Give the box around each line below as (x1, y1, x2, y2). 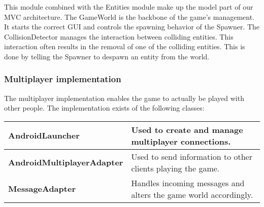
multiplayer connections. (131, 135, 231, 147)
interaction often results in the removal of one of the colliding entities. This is (4, 41, 245, 52)
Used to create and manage (131, 123, 243, 135)
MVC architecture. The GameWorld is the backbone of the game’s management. (4, 11, 255, 22)
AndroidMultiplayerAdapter (8, 156, 123, 168)
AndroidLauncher (8, 129, 80, 142)
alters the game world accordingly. (131, 188, 253, 200)
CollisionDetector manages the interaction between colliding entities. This (4, 31, 234, 42)
